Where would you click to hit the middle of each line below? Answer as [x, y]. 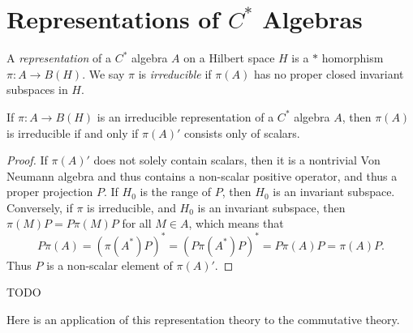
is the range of [176, 192]
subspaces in [37, 90]
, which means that [236, 223]
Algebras [312, 19]
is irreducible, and [131, 207]
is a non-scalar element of [110, 265]
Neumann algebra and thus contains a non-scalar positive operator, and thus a [202, 175]
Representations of [113, 19]
